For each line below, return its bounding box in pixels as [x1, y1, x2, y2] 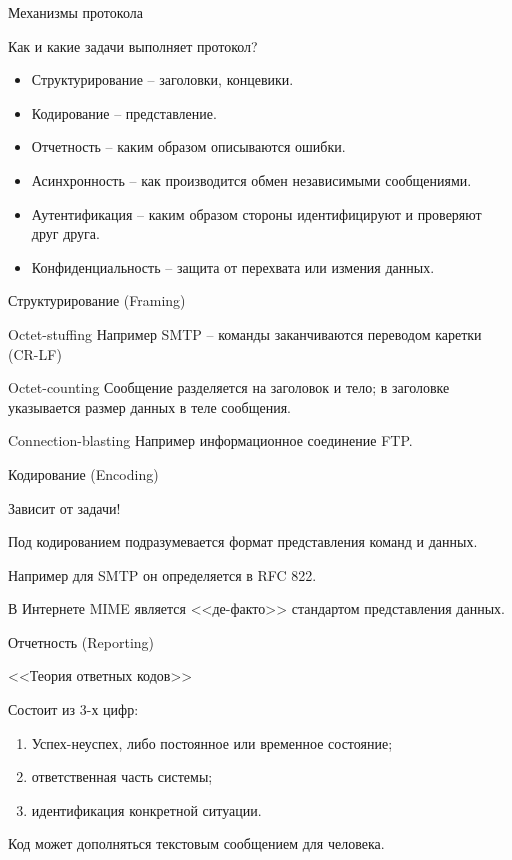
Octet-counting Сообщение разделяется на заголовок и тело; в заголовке [8, 377, 450, 398]
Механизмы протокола [8, 2, 143, 22]
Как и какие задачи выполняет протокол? [8, 35, 258, 56]
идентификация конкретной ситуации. [31, 799, 262, 820]
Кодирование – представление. [31, 102, 217, 123]
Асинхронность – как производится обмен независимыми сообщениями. [31, 169, 472, 190]
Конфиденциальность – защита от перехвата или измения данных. [31, 256, 435, 277]
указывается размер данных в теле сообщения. [8, 396, 291, 417]
